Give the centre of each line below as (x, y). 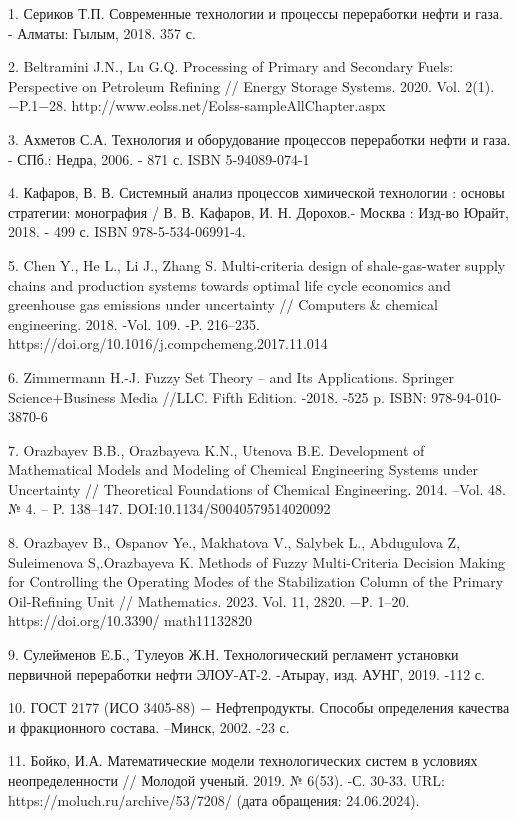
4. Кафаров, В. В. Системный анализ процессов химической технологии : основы (256, 192)
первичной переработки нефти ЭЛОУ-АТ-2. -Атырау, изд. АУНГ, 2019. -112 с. (246, 673)
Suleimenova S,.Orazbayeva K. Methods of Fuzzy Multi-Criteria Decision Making (256, 561)
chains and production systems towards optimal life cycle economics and (229, 284)
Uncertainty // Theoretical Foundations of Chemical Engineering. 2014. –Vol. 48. (257, 488)
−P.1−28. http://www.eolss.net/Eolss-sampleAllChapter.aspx (197, 105)
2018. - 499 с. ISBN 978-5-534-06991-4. (127, 231)
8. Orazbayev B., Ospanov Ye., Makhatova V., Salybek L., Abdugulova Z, (234, 542)
